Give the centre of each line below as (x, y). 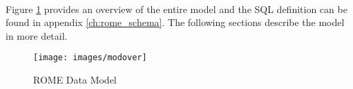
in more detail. (37, 35)
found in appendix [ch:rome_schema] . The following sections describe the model (175, 22)
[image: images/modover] (90, 58)
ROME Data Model (75, 80)
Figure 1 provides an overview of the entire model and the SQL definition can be (176, 9)
